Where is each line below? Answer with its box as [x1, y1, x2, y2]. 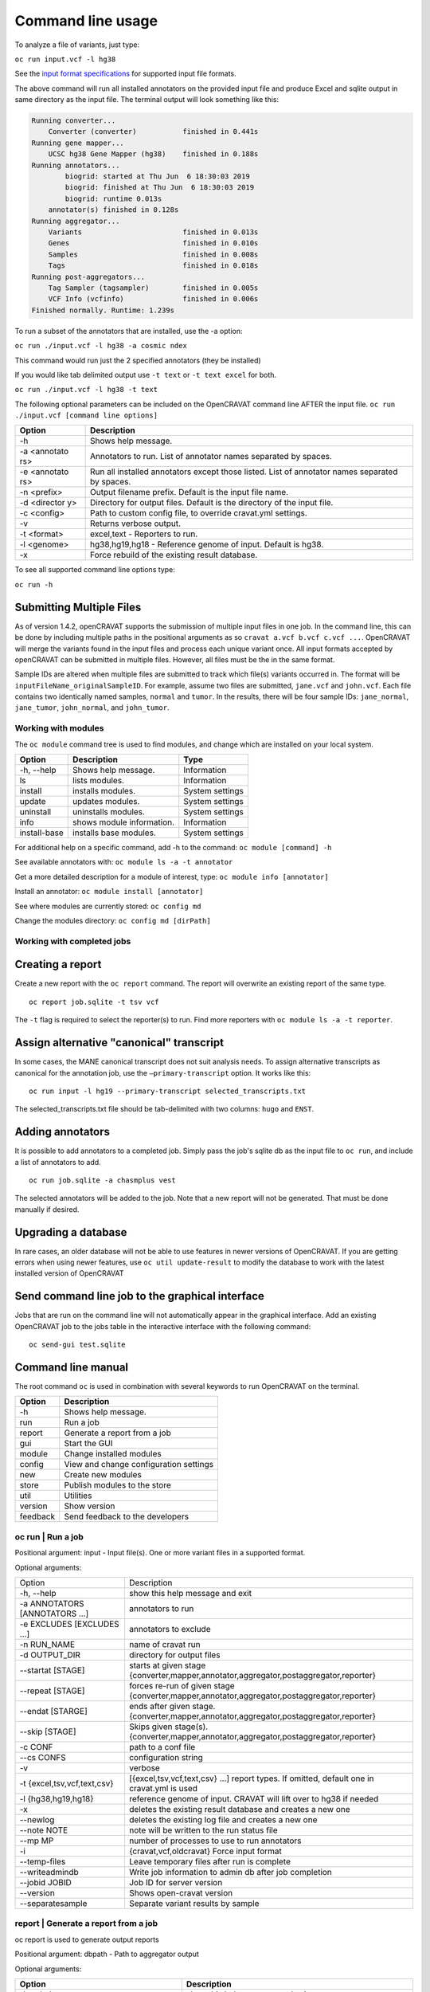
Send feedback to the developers [64, 1511, 190, 1522]
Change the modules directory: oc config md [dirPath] [14, 916, 211, 925]
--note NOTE [19, 1825, 68, 1836]
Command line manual [14, 1360, 129, 1374]
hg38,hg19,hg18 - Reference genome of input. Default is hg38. [89, 539, 324, 550]
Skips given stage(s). [128, 1721, 209, 1732]
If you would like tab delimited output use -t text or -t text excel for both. [14, 370, 277, 379]
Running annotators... [31, 160, 120, 170]
